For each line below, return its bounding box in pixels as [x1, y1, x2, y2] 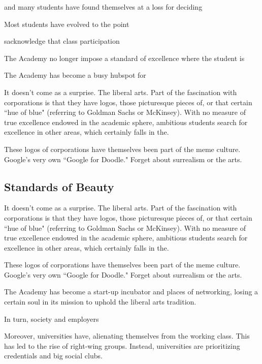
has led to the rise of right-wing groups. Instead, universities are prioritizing [4, 340, 240, 351]
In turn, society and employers [4, 313, 99, 324]
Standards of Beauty [4, 178, 114, 194]
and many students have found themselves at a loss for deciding [4, 2, 203, 12]
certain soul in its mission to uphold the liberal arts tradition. [4, 296, 196, 307]
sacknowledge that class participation [4, 36, 120, 46]
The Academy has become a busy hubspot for [4, 70, 146, 80]
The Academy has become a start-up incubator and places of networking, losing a [4, 286, 258, 297]
